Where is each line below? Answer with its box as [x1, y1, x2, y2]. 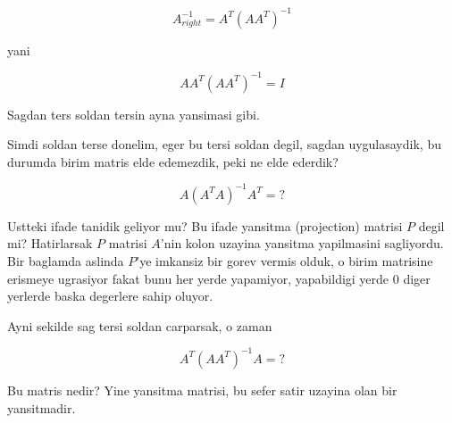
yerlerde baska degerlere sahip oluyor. [7, 286, 213, 305]
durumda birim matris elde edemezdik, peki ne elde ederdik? [7, 152, 339, 170]
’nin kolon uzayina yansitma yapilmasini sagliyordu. [160, 234, 444, 253]
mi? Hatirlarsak [7, 234, 93, 253]
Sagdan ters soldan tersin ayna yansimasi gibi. [7, 104, 260, 123]
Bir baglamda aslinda [7, 252, 124, 270]
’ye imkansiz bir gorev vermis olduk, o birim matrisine [136, 252, 433, 270]
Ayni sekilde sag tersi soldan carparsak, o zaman [7, 316, 272, 335]
